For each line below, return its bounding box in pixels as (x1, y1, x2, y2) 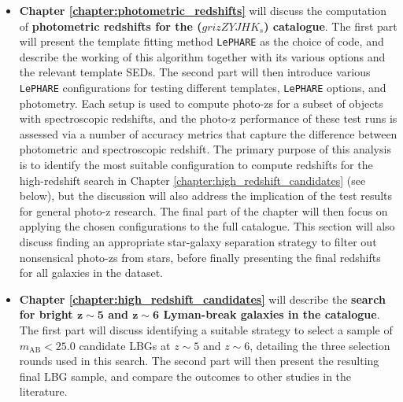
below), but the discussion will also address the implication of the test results (19, 187, 393, 204)
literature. (19, 383, 68, 400)
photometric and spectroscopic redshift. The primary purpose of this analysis (19, 141, 391, 157)
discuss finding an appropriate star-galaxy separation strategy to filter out (19, 234, 377, 250)
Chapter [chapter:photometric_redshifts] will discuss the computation (19, 2, 386, 18)
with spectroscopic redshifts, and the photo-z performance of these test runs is (19, 110, 397, 127)
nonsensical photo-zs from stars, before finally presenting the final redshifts (19, 249, 381, 265)
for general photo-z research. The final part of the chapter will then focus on (19, 202, 388, 219)
